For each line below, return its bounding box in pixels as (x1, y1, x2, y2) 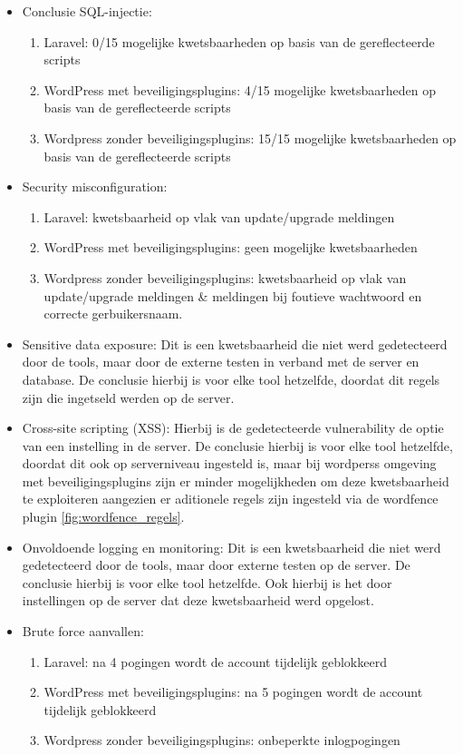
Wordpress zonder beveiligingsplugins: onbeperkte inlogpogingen (43, 730, 400, 750)
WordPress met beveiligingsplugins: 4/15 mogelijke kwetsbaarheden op (43, 80, 436, 99)
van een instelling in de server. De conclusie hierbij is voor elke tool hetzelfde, (22, 436, 453, 455)
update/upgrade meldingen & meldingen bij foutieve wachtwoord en (43, 286, 422, 305)
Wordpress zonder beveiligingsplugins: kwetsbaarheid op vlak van (43, 268, 407, 287)
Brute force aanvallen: (22, 622, 144, 641)
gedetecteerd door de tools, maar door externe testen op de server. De (22, 555, 410, 574)
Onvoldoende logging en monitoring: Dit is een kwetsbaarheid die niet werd (22, 537, 441, 556)
